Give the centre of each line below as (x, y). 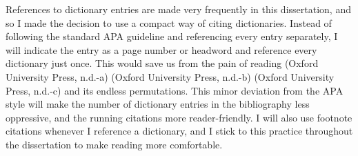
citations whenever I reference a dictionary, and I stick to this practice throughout (179, 131)
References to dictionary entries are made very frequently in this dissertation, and (178, 9)
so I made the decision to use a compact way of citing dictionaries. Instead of (169, 22)
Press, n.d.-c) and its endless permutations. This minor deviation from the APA (175, 90)
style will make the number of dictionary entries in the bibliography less (158, 104)
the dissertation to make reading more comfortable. (114, 144)
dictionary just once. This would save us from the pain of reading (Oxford (162, 63)
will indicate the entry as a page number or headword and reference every (161, 49)
